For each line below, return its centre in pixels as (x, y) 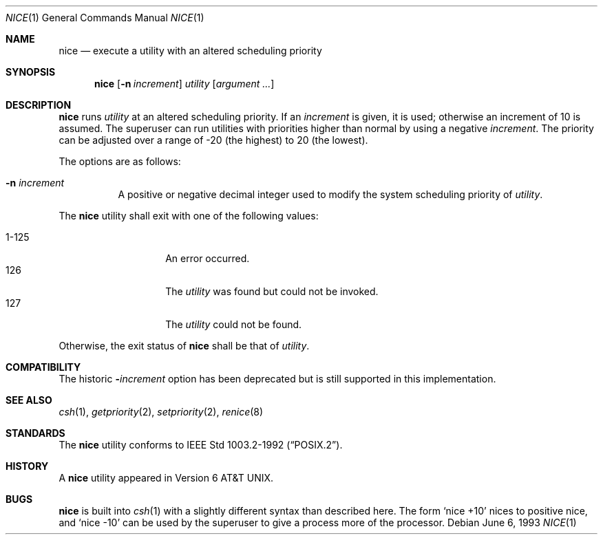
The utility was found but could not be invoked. (272, 291)
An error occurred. (208, 258)
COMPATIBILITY (43, 367)
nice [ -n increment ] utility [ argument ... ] (184, 84)
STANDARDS (35, 433)
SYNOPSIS (31, 72)
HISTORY (27, 466)
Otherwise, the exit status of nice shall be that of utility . (184, 346)
